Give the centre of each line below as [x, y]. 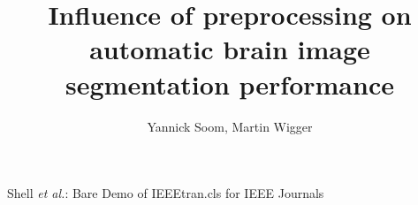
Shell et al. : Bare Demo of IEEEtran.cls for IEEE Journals [166, 193]
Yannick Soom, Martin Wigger [230, 126]
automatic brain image [230, 49]
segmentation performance [230, 84]
